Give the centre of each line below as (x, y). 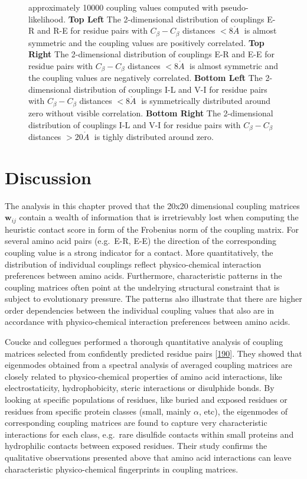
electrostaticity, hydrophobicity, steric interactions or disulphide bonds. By (140, 388)
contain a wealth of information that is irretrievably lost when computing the (159, 217)
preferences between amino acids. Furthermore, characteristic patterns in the (143, 276)
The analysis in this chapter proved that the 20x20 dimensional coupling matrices (152, 205)
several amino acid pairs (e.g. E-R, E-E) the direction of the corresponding (141, 241)
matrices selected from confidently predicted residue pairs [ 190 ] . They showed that (153, 353)
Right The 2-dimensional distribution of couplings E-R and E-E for (151, 54)
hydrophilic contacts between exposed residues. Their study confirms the (136, 446)
